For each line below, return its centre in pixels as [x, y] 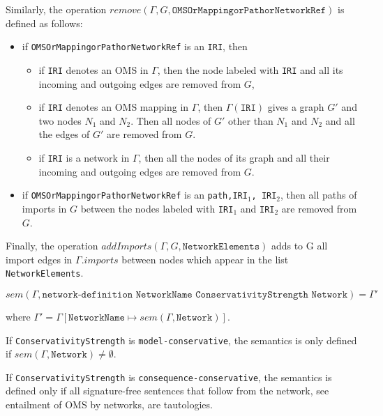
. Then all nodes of [171, 120]
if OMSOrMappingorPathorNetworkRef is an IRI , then [135, 46]
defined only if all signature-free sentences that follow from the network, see [167, 391]
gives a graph [296, 107]
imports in [44, 208]
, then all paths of [319, 195]
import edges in [39, 259]
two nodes [60, 120]
